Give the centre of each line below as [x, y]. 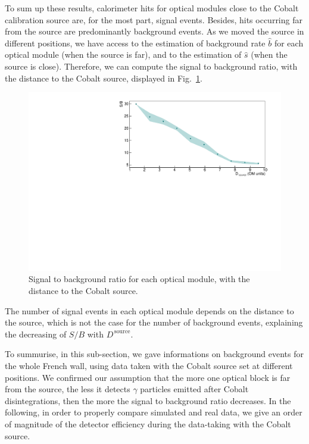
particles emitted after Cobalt [194, 389]
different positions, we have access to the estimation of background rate [135, 43]
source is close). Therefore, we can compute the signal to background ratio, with [151, 66]
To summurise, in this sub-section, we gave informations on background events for [154, 354]
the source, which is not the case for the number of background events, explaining [154, 322]
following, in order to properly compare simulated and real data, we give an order [154, 412]
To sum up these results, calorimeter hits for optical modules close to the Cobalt [152, 8]
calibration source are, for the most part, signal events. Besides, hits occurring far [154, 19]
